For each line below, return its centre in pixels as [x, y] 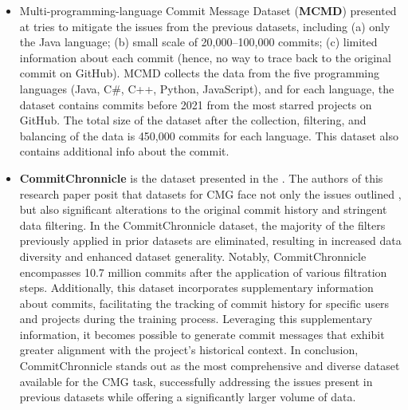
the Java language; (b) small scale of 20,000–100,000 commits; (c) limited [198, 42]
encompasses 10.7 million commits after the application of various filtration [203, 272]
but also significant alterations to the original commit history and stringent [203, 209]
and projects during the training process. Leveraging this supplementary [196, 319]
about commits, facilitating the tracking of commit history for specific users [204, 303]
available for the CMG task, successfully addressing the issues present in [196, 381]
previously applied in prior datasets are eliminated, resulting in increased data [210, 240]
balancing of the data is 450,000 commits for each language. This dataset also [209, 135]
